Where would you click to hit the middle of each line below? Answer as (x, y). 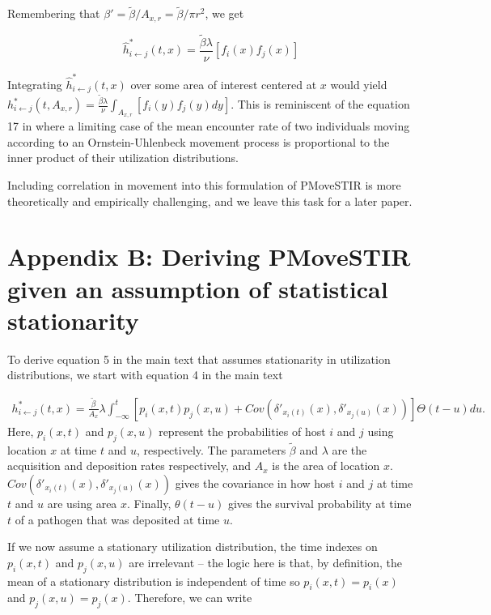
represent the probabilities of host (242, 431)
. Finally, (149, 503)
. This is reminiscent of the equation (320, 104)
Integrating (35, 84)
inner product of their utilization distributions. (123, 158)
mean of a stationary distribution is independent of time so (154, 581)
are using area (82, 503)
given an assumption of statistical (198, 288)
